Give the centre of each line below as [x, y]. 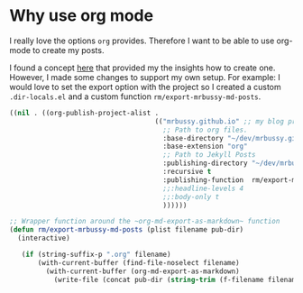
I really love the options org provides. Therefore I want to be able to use [142, 41]
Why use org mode [82, 16]
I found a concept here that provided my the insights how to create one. [142, 68]
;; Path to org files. [205, 130]
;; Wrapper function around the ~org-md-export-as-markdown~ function [145, 222]
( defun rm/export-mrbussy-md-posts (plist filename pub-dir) [127, 230]
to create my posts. [69, 50]
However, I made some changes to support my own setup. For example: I [145, 77]
